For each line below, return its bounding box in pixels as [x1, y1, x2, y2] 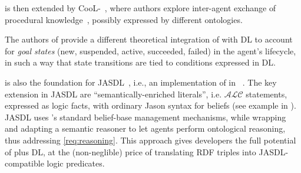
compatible [5, 157, 44, 169]
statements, [246, 87, 287, 100]
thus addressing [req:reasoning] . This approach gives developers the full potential [5, 133, 296, 146]
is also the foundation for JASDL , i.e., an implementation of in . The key [5, 76, 277, 88]
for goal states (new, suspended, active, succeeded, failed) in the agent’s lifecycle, [5, 44, 296, 57]
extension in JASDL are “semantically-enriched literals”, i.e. [5, 87, 222, 100]
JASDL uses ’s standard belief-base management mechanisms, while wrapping [5, 110, 286, 123]
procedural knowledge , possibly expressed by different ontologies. [5, 13, 243, 25]
